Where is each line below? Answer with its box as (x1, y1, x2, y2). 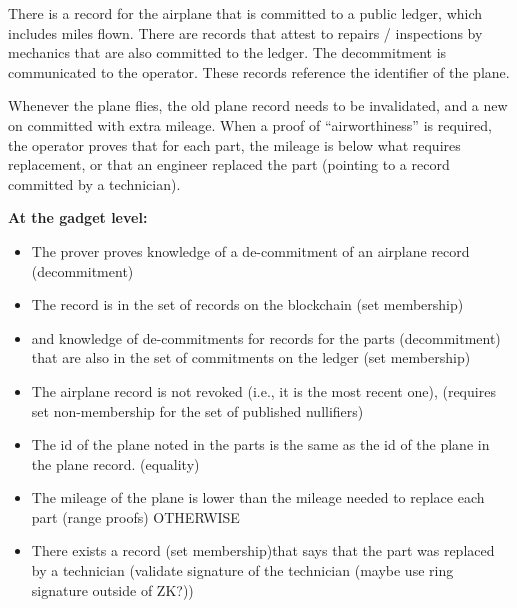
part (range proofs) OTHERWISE (31, 506, 240, 527)
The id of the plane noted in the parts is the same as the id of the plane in (31, 434, 490, 455)
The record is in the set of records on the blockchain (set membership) (31, 294, 464, 315)
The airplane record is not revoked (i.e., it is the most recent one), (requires (31, 380, 496, 401)
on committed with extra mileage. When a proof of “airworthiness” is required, (8, 114, 492, 135)
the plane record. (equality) (31, 453, 200, 474)
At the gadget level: (8, 207, 148, 228)
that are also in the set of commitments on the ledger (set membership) (31, 347, 471, 368)
